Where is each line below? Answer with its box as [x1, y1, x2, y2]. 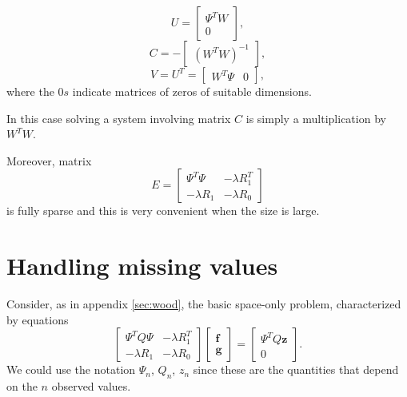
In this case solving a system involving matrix [6, 109, 231, 126]
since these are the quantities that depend [193, 361, 399, 378]
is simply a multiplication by [245, 109, 386, 126]
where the [6, 83, 54, 99]
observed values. [51, 378, 131, 395]
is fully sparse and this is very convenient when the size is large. [6, 202, 320, 219]
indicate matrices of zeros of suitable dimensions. [72, 83, 312, 99]
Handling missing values [6, 249, 278, 282]
